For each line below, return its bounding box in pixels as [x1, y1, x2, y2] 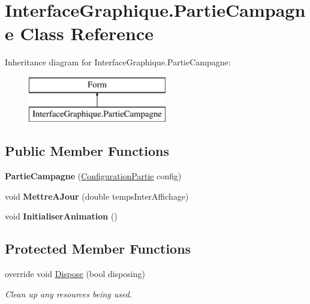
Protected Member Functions [5, 239, 191, 258]
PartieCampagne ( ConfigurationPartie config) [5, 170, 182, 182]
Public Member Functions [5, 142, 169, 160]
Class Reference [20, 21, 154, 46]
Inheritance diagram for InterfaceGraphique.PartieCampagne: [5, 56, 231, 68]
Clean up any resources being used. [5, 287, 133, 300]
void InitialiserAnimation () [5, 210, 118, 222]
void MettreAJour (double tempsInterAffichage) [5, 189, 189, 202]
